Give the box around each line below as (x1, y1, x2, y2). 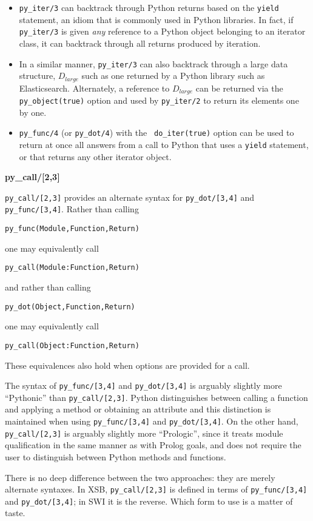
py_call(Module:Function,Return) (5, 263, 140, 272)
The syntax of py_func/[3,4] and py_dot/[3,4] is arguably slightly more (5, 379, 282, 392)
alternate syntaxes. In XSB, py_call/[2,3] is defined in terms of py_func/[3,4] (5, 483, 308, 496)
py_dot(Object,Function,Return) (5, 302, 135, 311)
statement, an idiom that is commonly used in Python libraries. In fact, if (19, 13, 294, 25)
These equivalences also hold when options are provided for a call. (5, 358, 250, 371)
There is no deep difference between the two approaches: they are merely (5, 471, 275, 483)
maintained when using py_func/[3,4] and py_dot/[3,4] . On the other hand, (5, 415, 298, 428)
